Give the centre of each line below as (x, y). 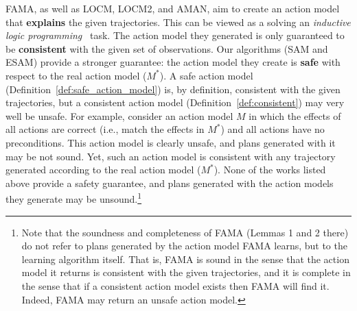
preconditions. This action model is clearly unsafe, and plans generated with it (171, 142)
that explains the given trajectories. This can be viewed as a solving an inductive (178, 22)
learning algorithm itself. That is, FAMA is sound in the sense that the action (185, 259)
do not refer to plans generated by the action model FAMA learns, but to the (184, 246)
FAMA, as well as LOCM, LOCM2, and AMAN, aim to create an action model (173, 8)
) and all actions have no (273, 129)
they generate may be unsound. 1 (74, 198)
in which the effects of (295, 115)
